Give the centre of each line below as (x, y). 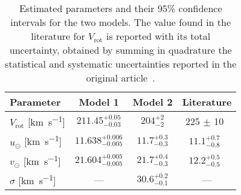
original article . (120, 78)
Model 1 (99, 102)
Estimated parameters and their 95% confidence (120, 8)
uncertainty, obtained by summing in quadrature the (120, 50)
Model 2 (153, 102)
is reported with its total (158, 36)
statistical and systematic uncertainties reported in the (121, 64)
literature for (58, 36)
